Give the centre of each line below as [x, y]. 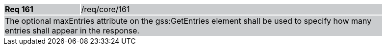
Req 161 [19, 9]
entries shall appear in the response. [72, 31]
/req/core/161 [105, 9]
